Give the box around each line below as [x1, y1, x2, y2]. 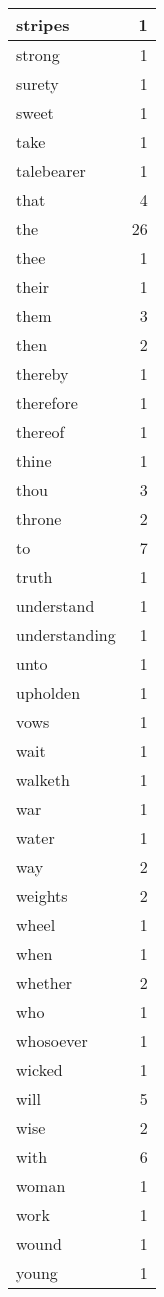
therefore [16, 391, 78, 414]
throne [16, 507, 62, 530]
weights [16, 884, 68, 907]
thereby [16, 362, 69, 385]
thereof [16, 420, 65, 443]
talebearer [16, 159, 86, 182]
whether [16, 971, 73, 994]
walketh [16, 768, 70, 791]
